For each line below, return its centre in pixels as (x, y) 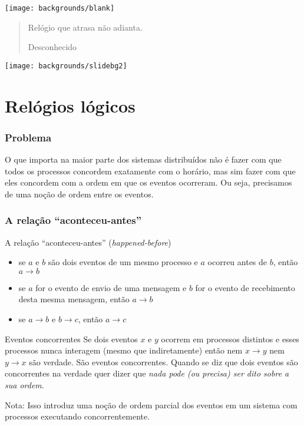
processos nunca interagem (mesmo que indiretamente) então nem (124, 350)
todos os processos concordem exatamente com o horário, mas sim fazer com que (150, 171)
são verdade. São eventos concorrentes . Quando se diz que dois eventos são (163, 361)
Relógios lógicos (70, 105)
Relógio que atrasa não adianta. (85, 27)
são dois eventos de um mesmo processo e (123, 262)
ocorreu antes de (237, 262)
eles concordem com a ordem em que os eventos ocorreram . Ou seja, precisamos (148, 182)
